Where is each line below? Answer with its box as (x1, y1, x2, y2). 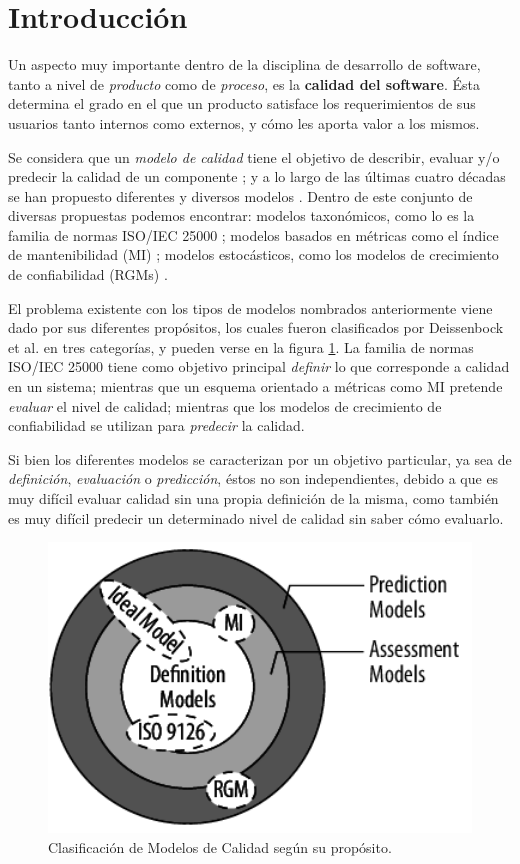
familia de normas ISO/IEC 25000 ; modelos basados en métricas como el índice (8, 224, 499, 245)
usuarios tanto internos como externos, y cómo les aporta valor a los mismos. (8, 112, 480, 133)
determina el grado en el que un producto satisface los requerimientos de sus (8, 93, 476, 114)
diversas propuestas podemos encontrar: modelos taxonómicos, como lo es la (8, 205, 475, 226)
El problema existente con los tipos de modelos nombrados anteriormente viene (8, 297, 493, 318)
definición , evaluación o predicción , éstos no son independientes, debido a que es (8, 468, 499, 489)
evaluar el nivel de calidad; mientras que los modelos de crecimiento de (8, 395, 442, 416)
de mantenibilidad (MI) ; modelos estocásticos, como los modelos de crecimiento (8, 244, 499, 265)
